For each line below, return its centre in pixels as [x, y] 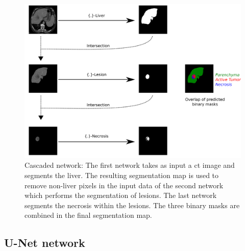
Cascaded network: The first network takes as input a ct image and [130, 165]
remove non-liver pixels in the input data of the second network [124, 185]
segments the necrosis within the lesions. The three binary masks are [132, 205]
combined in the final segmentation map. [88, 215]
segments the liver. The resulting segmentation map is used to [122, 175]
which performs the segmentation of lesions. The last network [121, 195]
